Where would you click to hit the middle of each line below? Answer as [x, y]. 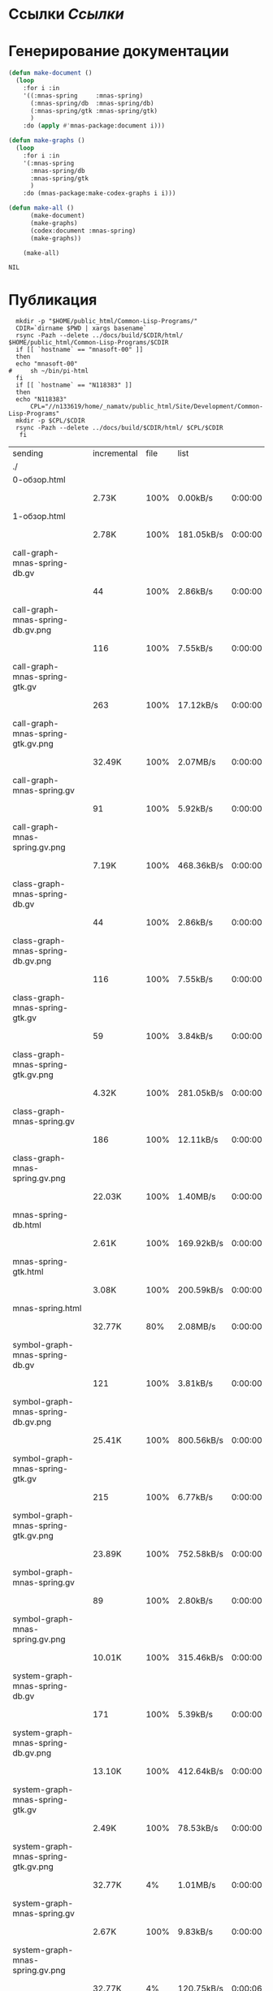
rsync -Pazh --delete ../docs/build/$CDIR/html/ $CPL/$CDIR [119, 428]
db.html [27, 1225]
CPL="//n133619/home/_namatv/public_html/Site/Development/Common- [147, 407]
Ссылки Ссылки [66, 14]
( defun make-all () [41, 208]
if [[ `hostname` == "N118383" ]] [74, 385]
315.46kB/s [200, 1658]
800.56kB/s [200, 1440]
